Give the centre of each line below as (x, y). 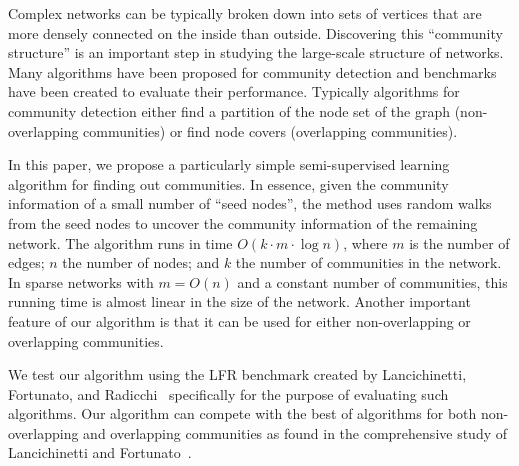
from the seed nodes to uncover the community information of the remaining (243, 222)
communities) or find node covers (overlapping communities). (270, 130)
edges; (26, 262)
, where (365, 242)
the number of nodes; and (141, 262)
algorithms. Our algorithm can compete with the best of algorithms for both (242, 413)
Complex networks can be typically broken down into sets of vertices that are (245, 13)
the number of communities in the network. (368, 262)
